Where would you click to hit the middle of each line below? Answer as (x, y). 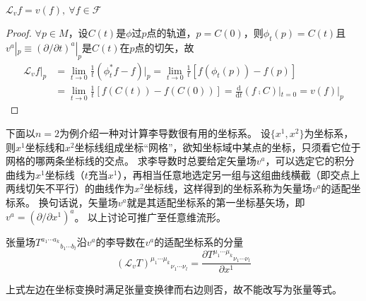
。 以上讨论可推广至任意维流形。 (150, 217)
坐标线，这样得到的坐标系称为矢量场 (228, 188)
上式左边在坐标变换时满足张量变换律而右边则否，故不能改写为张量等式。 (174, 289)
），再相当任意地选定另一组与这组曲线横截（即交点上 (239, 174)
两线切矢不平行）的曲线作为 (70, 188)
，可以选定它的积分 (310, 161)
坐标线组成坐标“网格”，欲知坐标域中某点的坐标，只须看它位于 (218, 147)
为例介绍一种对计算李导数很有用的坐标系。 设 (165, 132)
